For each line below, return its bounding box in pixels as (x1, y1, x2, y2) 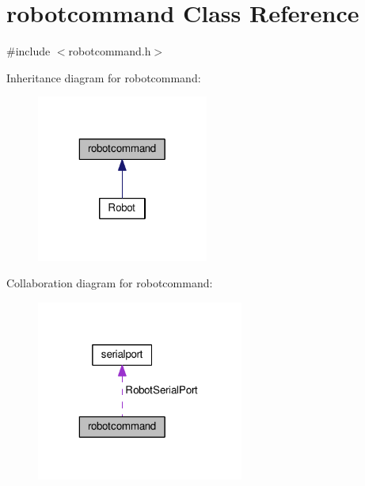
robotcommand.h (68, 43, 151, 59)
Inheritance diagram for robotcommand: (6, 69, 201, 85)
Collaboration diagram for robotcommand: (6, 275, 213, 291)
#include (6, 43, 51, 59)
